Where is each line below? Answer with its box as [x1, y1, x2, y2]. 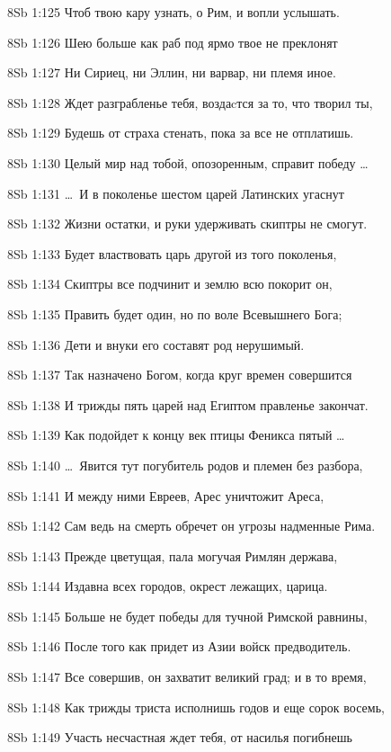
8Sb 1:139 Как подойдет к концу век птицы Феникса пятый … [7, 425, 345, 444]
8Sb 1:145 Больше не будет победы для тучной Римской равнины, [7, 606, 368, 625]
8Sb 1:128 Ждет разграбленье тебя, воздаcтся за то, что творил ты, [7, 93, 373, 112]
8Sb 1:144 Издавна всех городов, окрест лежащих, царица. [7, 577, 328, 595]
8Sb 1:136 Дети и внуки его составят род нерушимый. [7, 335, 305, 354]
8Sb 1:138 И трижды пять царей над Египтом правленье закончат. [7, 395, 369, 414]
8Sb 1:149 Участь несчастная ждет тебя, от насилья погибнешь [7, 728, 352, 747]
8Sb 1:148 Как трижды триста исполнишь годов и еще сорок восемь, [7, 697, 385, 716]
